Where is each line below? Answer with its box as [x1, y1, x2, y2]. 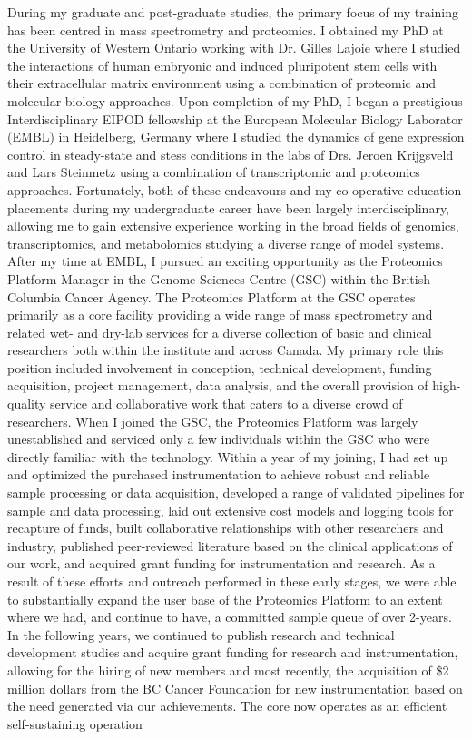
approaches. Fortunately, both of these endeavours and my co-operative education [7, 180, 462, 199]
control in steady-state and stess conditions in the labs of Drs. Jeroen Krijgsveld [7, 144, 454, 163]
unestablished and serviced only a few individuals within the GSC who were [7, 429, 430, 448]
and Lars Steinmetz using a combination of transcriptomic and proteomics [7, 163, 420, 182]
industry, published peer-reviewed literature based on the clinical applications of [7, 536, 453, 555]
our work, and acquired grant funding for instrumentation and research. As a [7, 554, 436, 573]
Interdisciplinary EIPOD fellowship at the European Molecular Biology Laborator [7, 109, 463, 128]
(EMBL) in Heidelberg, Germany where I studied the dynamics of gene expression [7, 127, 465, 146]
